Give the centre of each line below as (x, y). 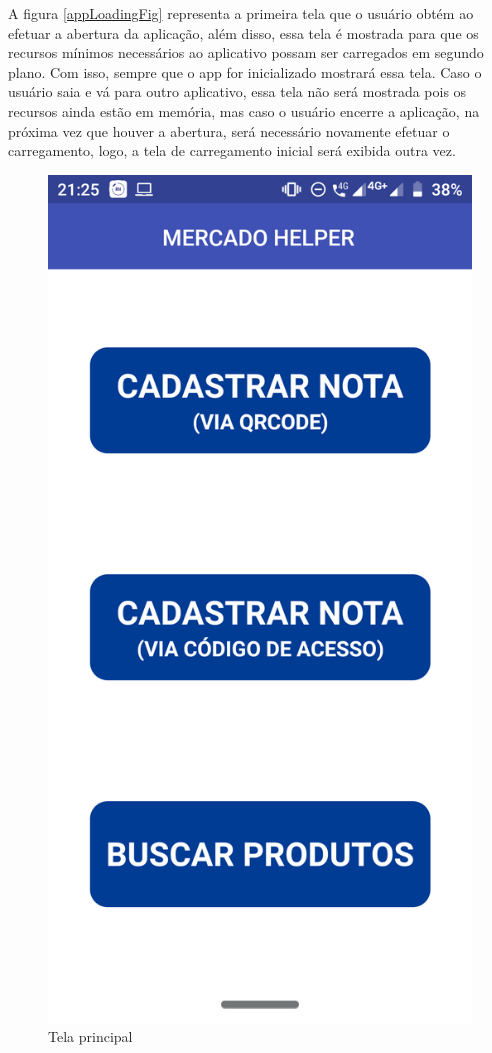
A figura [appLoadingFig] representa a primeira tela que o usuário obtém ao (241, 13)
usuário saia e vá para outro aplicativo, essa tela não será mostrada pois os (237, 91)
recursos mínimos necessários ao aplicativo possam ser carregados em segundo (246, 52)
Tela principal (90, 1036)
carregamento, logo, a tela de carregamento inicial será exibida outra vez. (232, 150)
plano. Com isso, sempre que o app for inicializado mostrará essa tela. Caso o (245, 71)
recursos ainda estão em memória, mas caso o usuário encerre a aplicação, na (244, 110)
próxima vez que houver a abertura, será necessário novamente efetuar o (229, 130)
